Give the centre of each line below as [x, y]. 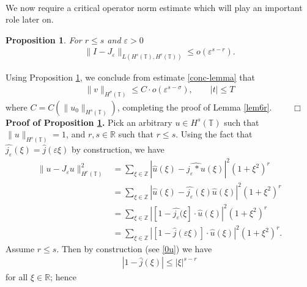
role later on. [30, 19]
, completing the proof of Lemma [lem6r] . [194, 107]
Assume [20, 248]
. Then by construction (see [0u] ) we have [134, 248]
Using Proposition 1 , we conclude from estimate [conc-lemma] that [131, 77]
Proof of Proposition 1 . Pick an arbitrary [89, 122]
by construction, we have [118, 149]
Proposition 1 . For [44, 39]
